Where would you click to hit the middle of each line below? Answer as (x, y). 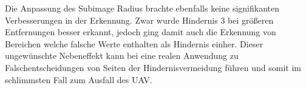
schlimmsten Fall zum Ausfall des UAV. (79, 79)
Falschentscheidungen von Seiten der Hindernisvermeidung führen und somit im (153, 67)
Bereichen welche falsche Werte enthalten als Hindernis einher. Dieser (134, 43)
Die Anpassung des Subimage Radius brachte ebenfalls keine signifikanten (142, 8)
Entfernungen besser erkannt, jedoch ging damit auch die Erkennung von (141, 32)
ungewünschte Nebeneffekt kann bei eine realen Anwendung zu (122, 56)
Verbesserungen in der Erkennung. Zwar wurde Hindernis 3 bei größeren (139, 20)
